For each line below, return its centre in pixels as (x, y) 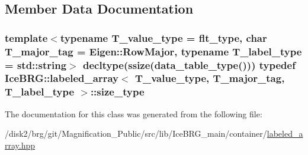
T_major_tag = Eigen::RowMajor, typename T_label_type (153, 51)
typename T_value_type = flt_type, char (163, 37)
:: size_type (117, 92)
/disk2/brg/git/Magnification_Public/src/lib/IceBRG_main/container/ (136, 133)
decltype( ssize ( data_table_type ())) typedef (189, 65)
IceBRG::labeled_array (62, 78)
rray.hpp (20, 145)
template (26, 37)
